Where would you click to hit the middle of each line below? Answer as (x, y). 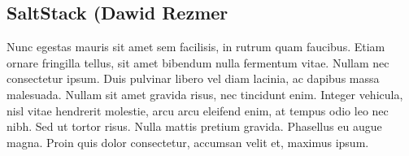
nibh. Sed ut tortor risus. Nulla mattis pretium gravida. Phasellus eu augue (194, 126)
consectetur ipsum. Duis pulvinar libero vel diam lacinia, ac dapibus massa (193, 78)
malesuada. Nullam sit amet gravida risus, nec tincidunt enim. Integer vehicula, (205, 94)
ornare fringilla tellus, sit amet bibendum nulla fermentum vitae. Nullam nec (198, 62)
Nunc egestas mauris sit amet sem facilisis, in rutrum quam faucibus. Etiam (196, 47)
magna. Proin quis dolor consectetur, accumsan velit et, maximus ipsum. (188, 142)
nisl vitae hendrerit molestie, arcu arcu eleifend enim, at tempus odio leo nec (198, 110)
